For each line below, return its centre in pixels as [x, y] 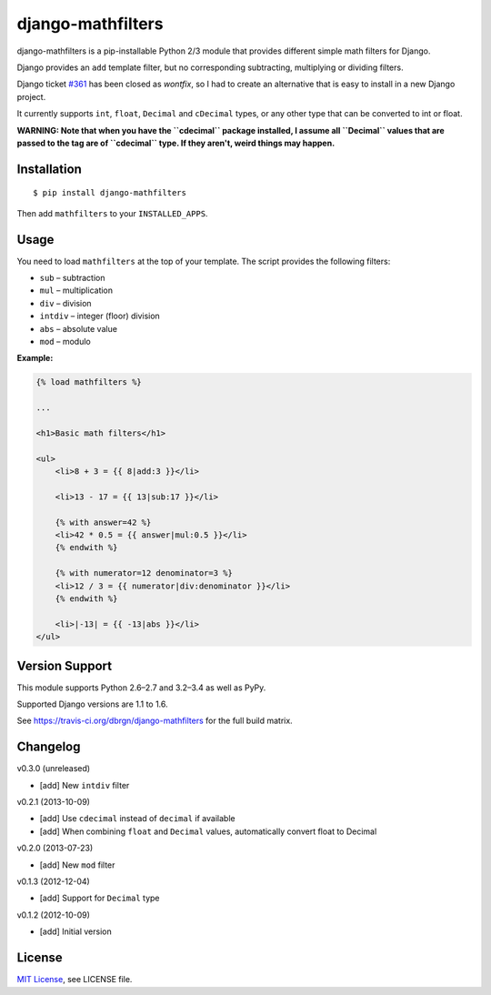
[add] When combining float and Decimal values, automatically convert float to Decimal [208, 831]
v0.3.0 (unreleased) [54, 769]
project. [31, 96]
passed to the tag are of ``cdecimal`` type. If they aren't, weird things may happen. [176, 143]
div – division [65, 303]
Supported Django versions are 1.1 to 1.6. [92, 704]
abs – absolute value [79, 328]
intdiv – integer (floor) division [100, 316]
